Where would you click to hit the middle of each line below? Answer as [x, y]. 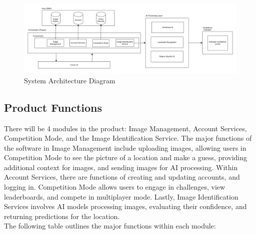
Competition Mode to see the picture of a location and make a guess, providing [126, 157]
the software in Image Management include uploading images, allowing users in [125, 147]
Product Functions [53, 107]
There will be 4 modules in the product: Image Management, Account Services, [125, 128]
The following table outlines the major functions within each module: [110, 226]
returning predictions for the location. [62, 216]
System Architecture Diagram [70, 80]
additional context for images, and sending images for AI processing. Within [121, 167]
